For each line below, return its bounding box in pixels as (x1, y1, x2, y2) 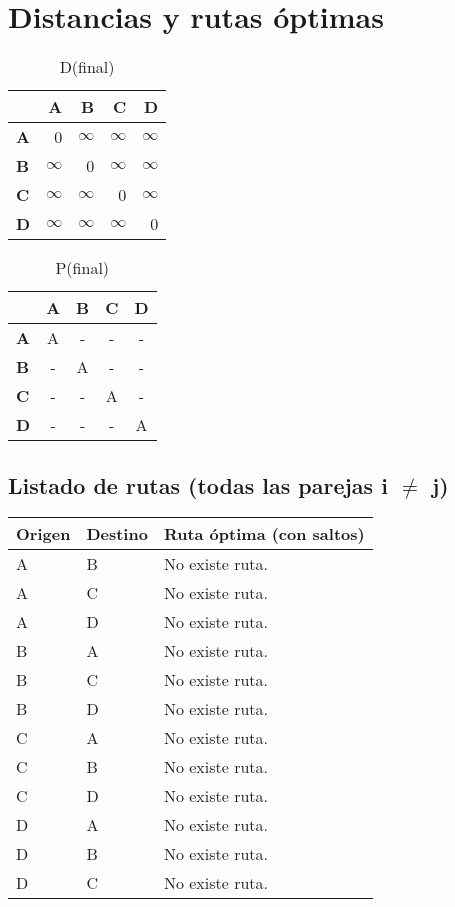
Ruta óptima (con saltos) (163, 522, 365, 546)
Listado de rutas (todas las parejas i (8, 469, 388, 500)
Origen (16, 522, 71, 546)
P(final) (55, 256, 110, 280)
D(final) (59, 55, 115, 79)
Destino (86, 522, 148, 546)
